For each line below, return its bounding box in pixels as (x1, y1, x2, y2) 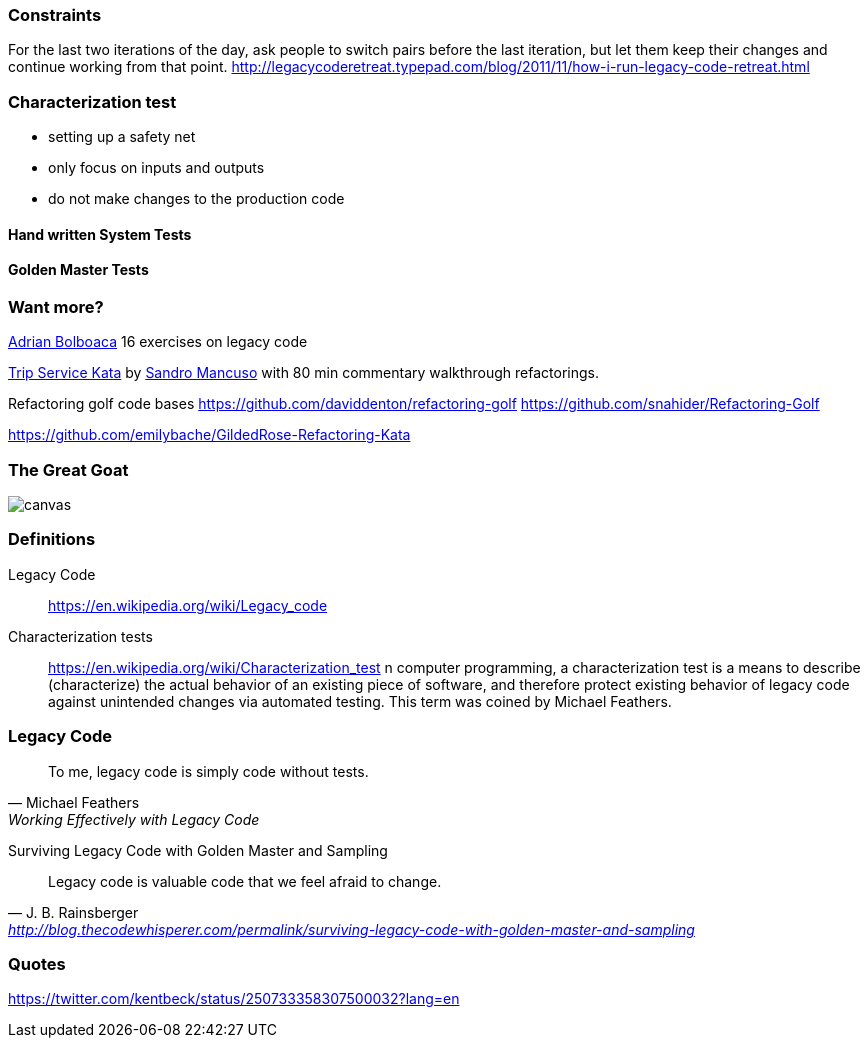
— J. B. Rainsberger (8, 903, 139, 921)
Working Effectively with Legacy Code (8, 810, 260, 828)
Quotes (8, 953, 66, 974)
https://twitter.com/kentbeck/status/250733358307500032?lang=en (8, 990, 460, 1008)
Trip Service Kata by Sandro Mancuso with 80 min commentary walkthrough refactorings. (8, 364, 600, 382)
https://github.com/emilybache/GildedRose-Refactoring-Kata (8, 426, 411, 444)
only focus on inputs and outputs (48, 159, 265, 177)
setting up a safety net (48, 128, 196, 146)
